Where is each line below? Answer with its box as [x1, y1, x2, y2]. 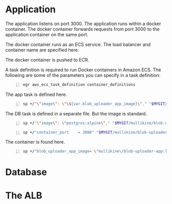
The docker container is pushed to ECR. [5, 56, 90, 63]
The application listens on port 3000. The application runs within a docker [5, 21, 161, 27]
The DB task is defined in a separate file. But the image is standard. [5, 110, 147, 116]
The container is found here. [5, 139, 66, 145]
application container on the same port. [5, 31, 89, 37]
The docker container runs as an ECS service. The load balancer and [5, 41, 151, 47]
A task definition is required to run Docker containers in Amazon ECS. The [5, 67, 161, 73]
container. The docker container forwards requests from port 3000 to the [5, 26, 160, 32]
